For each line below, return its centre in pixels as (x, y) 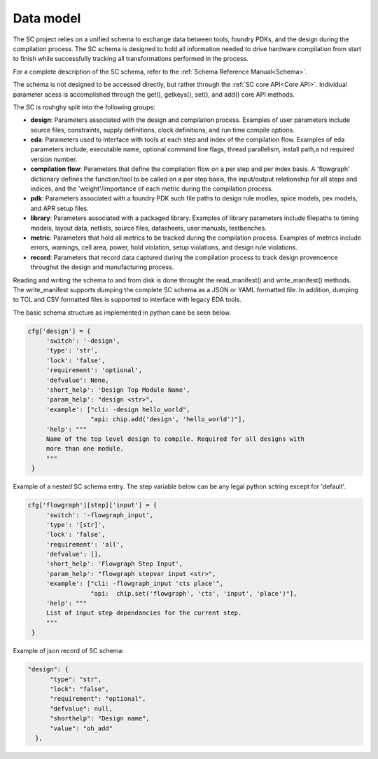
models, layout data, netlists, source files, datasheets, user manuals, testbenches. (149, 228)
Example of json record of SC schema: (68, 651)
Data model (47, 18)
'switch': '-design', (83, 341)
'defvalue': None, (78, 380)
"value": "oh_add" (82, 728)
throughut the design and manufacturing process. (102, 267)
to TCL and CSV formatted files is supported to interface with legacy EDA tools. (127, 300)
